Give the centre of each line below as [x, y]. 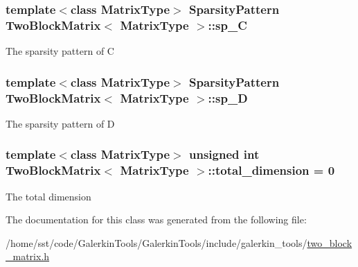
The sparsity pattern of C [60, 51]
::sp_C [227, 25]
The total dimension [48, 196]
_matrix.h [28, 256]
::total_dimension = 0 [271, 170]
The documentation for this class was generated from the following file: [156, 219]
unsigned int [224, 154]
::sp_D [228, 97]
